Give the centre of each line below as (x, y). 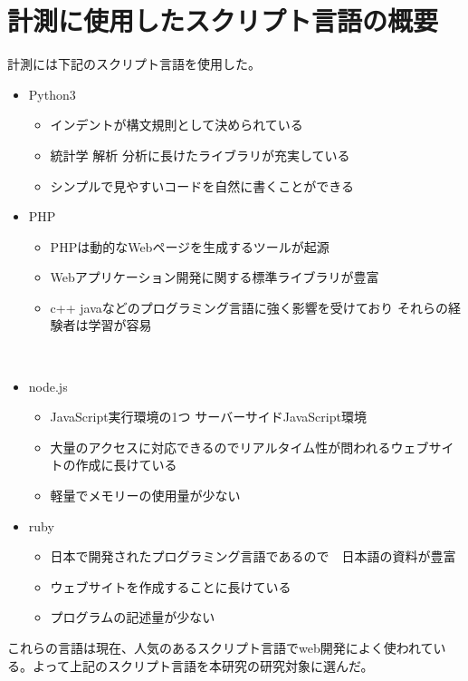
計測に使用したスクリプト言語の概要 (223, 20)
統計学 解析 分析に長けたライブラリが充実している (200, 155)
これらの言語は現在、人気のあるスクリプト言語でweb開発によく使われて (220, 647)
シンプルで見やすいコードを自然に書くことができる (202, 185)
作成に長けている (126, 465)
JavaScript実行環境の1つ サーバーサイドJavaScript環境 (208, 417)
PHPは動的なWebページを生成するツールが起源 (190, 246)
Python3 (52, 94)
